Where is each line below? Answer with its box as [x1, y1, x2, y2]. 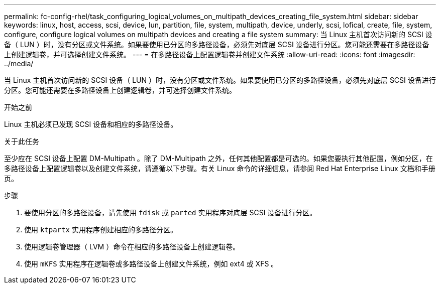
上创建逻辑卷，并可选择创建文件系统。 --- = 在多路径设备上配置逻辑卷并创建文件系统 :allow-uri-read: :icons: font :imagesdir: [4, 50, 415, 59]
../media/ [4, 59, 34, 68]
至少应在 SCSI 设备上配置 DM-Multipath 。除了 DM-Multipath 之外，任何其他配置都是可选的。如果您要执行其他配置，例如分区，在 [4, 154, 433, 163]
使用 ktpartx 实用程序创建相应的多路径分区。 [24, 225, 177, 234]
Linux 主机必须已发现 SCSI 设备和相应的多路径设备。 [4, 120, 178, 128]
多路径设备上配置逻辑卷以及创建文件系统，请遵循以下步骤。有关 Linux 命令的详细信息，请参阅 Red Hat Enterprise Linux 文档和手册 [4, 164, 435, 173]
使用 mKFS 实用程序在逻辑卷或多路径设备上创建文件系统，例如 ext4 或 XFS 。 [24, 259, 278, 268]
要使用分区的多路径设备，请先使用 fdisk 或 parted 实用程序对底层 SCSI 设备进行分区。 [24, 208, 317, 217]
